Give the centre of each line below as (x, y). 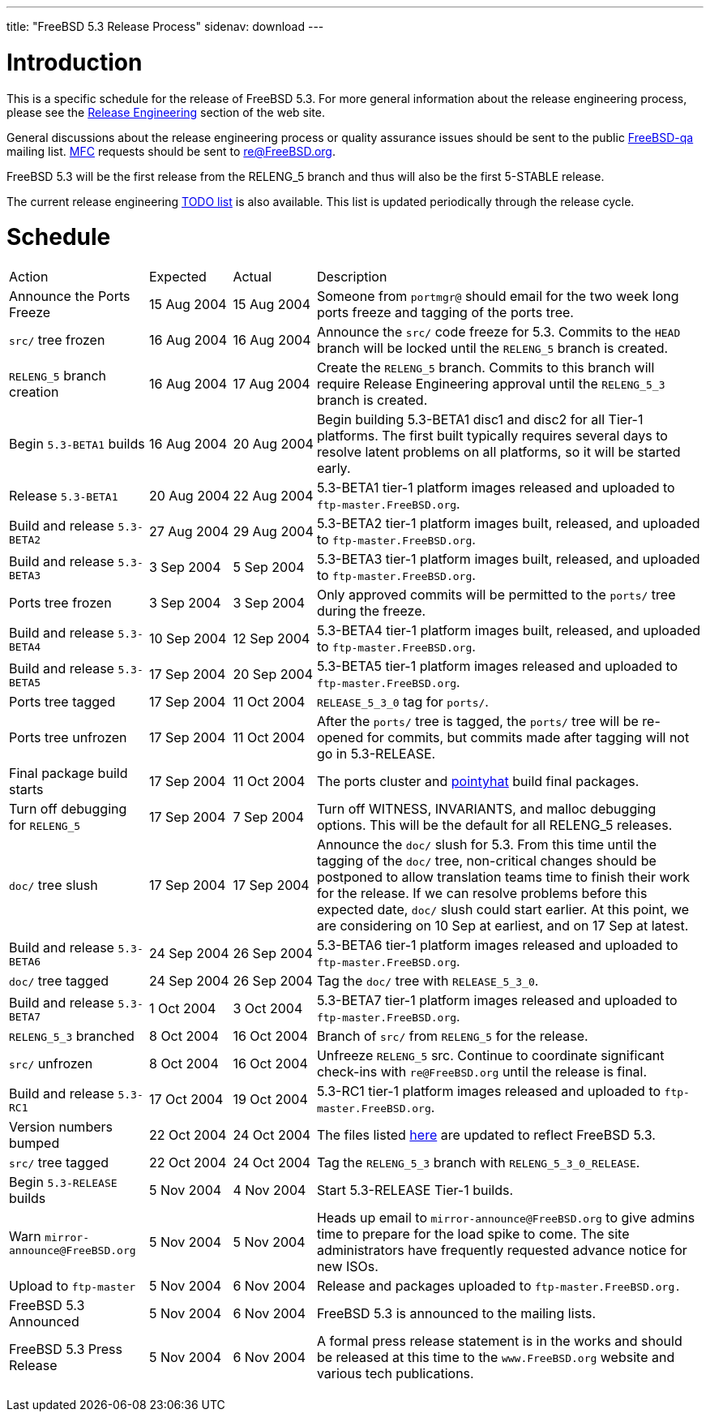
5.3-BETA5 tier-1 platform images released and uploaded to (497, 666)
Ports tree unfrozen (68, 737)
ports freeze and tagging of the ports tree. (445, 312)
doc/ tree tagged (59, 981)
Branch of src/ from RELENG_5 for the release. (452, 1036)
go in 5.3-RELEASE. (376, 754)
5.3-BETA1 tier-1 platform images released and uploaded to (496, 488)
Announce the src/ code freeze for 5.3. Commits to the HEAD (498, 332)
